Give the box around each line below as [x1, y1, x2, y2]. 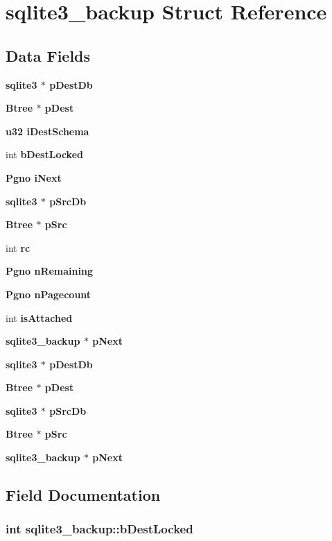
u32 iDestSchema [6, 123, 89, 138]
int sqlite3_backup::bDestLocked [6, 520, 193, 538]
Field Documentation [6, 484, 161, 506]
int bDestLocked [6, 147, 83, 162]
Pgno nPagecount [6, 286, 91, 301]
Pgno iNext [6, 170, 62, 184]
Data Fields [6, 44, 91, 66]
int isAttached [6, 310, 73, 325]
